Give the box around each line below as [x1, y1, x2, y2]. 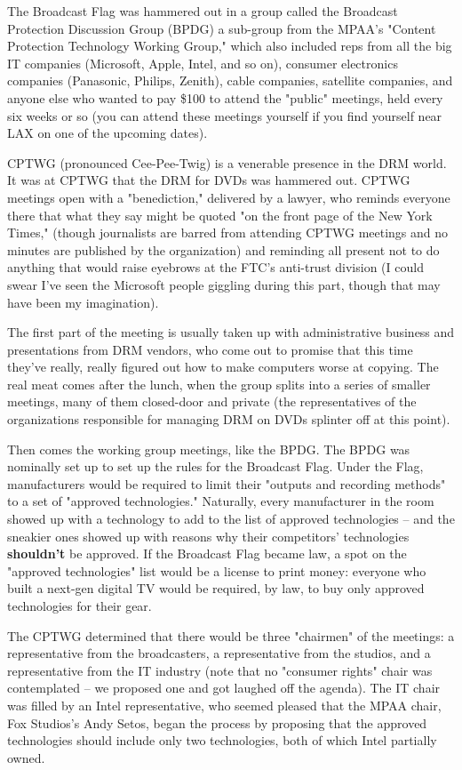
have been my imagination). [7, 293, 159, 311]
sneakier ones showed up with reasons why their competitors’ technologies [7, 526, 410, 545]
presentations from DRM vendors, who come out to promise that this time [7, 340, 413, 358]
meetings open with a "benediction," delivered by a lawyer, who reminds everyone [7, 188, 450, 206]
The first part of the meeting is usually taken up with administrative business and [7, 323, 455, 341]
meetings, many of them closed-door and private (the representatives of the [7, 392, 417, 411]
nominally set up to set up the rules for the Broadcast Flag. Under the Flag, [7, 457, 424, 476]
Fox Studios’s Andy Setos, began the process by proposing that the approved [7, 713, 427, 732]
